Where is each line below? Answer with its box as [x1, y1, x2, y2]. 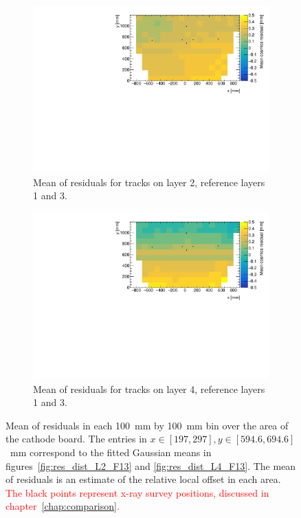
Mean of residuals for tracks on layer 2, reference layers [33, 174, 265, 189]
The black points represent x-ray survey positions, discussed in [5, 485, 269, 499]
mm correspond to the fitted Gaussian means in [10, 444, 212, 459]
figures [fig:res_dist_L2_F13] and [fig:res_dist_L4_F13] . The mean [5, 458, 296, 473]
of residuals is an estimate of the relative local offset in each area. [5, 472, 281, 486]
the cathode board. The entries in [5, 431, 147, 446]
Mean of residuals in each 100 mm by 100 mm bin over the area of [5, 418, 289, 432]
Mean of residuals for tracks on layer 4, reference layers [33, 381, 265, 396]
